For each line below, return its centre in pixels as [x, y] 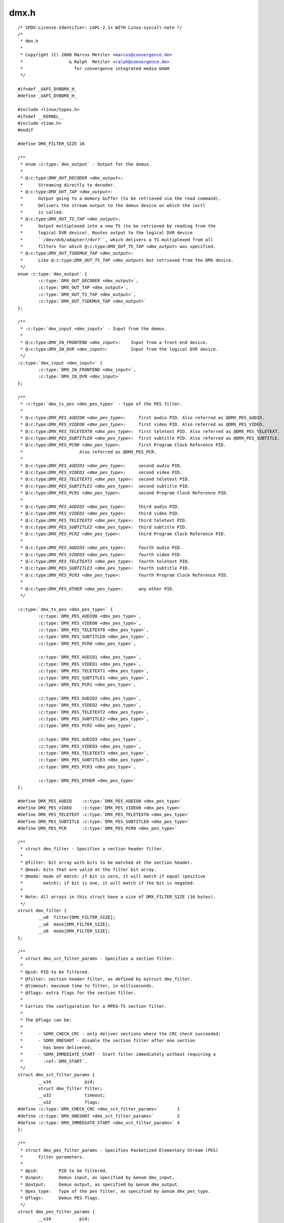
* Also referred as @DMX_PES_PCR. [89, 452]
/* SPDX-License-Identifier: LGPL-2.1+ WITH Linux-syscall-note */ [100, 27]
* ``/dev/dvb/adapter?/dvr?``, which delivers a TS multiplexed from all [117, 239]
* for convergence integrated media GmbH [95, 68]
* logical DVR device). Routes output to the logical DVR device [106, 233]
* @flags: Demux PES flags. [60, 1198]
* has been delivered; [56, 1047]
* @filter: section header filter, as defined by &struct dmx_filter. [106, 979]
